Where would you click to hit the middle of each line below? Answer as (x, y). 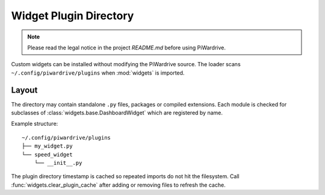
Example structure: (35, 124)
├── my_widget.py (47, 146)
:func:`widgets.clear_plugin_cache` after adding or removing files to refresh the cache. (118, 185)
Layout (24, 90)
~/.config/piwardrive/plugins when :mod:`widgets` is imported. (98, 73)
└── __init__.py (58, 163)
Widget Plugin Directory (73, 16)
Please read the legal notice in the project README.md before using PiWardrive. (126, 48)
